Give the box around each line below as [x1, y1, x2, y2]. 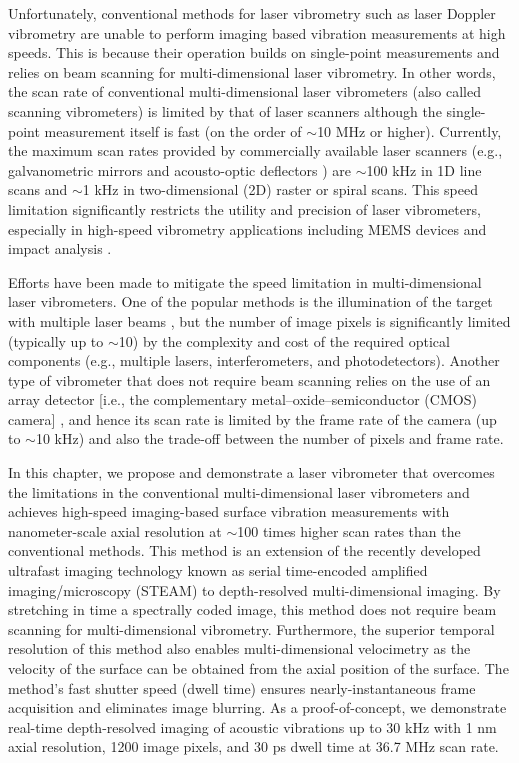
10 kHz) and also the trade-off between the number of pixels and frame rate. [35, 428, 504, 449]
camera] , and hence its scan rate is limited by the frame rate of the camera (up [8, 408, 497, 429]
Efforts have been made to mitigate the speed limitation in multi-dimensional [8, 271, 482, 292]
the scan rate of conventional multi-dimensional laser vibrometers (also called [8, 81, 482, 102]
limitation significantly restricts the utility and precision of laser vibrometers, [8, 198, 481, 219]
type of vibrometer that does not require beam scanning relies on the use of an [8, 369, 491, 390]
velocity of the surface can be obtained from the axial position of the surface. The [8, 658, 509, 678]
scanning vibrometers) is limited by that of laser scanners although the [8, 100, 442, 121]
